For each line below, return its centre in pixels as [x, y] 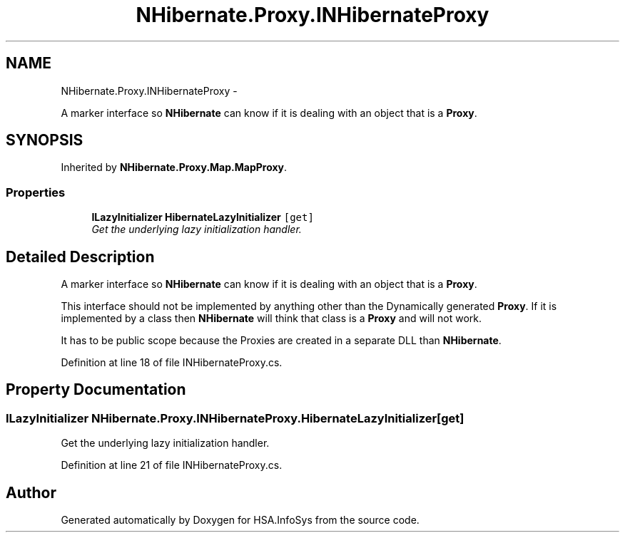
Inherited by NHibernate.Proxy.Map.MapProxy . [174, 167]
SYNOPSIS [45, 140]
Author [31, 492]
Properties [36, 192]
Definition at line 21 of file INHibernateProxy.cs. [172, 465]
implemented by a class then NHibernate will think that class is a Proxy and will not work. [271, 319]
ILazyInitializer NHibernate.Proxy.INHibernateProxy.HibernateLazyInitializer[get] [235, 418]
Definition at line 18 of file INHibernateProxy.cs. [172, 363]
